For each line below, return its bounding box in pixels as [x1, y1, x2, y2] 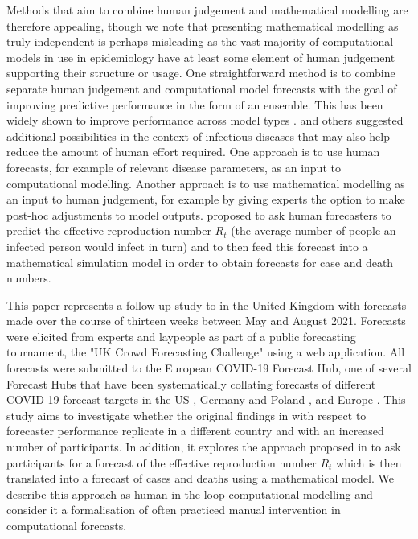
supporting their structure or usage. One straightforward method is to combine [6, 64, 395, 81]
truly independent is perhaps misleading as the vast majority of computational [6, 33, 394, 50]
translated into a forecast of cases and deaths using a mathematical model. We [6, 470, 394, 487]
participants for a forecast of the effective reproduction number [6, 454, 317, 471]
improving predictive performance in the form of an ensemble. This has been [6, 96, 383, 113]
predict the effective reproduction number [6, 222, 211, 239]
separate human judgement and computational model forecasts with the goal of [6, 80, 397, 97]
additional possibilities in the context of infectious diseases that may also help [6, 127, 391, 144]
